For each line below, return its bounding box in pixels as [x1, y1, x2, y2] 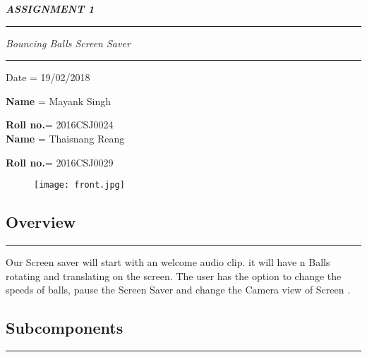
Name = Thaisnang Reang [6, 131, 125, 145]
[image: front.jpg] [34, 180, 125, 190]
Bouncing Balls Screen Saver [6, 35, 131, 50]
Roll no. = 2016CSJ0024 [6, 117, 114, 132]
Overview [6, 211, 76, 233]
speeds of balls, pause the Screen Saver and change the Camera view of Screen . [6, 282, 351, 297]
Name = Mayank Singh [6, 93, 111, 108]
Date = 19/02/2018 [6, 70, 90, 85]
